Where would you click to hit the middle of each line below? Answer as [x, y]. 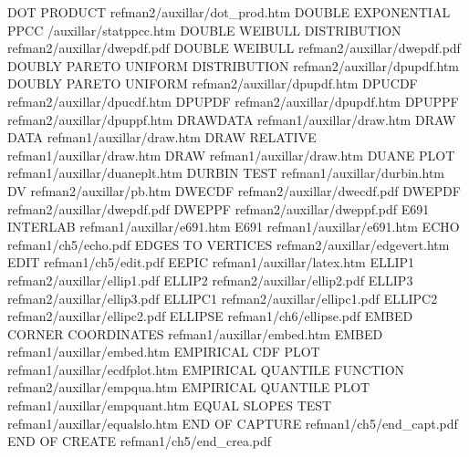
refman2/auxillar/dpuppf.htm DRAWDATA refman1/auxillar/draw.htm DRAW [232, 119]
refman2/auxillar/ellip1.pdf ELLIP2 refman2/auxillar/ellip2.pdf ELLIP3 [210, 280]
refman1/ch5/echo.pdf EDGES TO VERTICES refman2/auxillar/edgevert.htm [229, 244]
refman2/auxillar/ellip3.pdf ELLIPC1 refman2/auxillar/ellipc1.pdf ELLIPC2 [223, 298]
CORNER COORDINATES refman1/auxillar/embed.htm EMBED [195, 333]
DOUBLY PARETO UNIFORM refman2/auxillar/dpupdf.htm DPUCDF [213, 83]
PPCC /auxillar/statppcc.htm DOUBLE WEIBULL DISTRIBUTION [204, 30]
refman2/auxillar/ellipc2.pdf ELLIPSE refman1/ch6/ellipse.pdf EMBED [210, 316]
